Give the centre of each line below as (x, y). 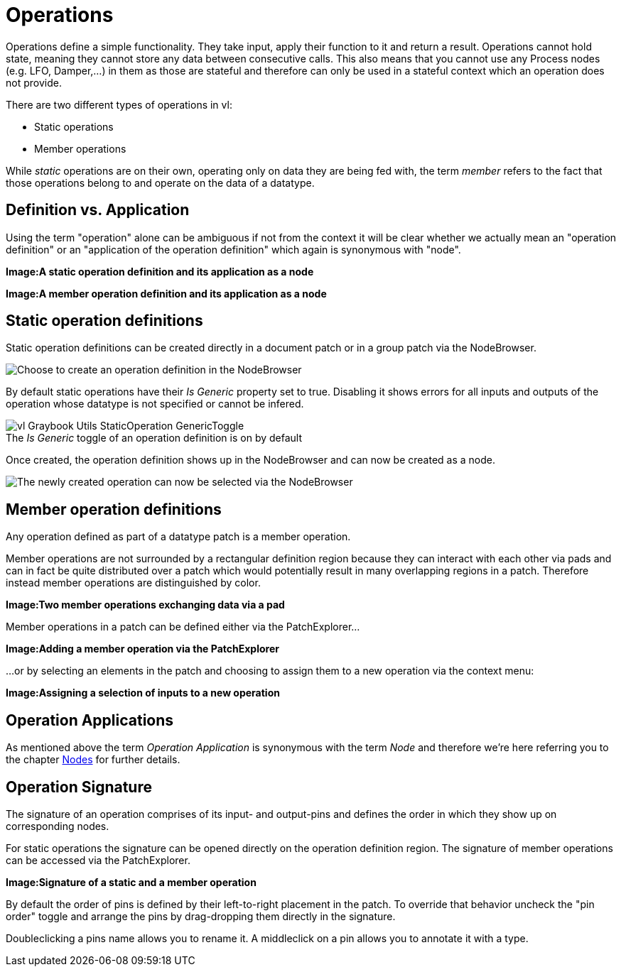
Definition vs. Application (98, 210)
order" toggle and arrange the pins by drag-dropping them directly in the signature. (201, 916)
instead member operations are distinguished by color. (133, 583)
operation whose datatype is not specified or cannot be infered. (155, 404)
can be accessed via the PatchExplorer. (98, 860)
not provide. (34, 82)
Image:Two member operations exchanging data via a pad (145, 605)
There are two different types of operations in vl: (119, 104)
